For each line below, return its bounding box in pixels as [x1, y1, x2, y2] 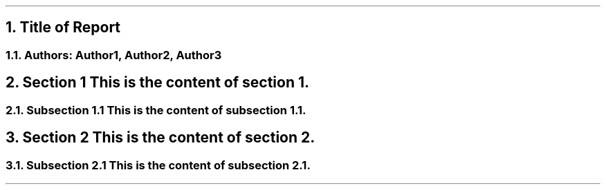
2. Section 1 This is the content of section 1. [6, 74, 310, 92]
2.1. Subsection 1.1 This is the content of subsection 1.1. [6, 103, 306, 117]
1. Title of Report [6, 19, 121, 36]
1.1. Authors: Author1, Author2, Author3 [6, 47, 222, 62]
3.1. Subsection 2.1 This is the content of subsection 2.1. [6, 158, 311, 172]
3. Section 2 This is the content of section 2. [6, 129, 315, 147]
